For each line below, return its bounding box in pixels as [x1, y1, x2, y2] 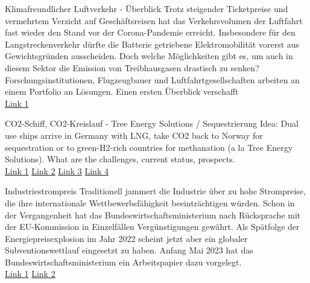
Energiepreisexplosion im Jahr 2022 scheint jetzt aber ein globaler [5, 232, 248, 244]
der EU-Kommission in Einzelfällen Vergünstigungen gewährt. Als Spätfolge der [5, 220, 300, 233]
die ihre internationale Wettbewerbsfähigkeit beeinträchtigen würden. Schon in [5, 196, 295, 209]
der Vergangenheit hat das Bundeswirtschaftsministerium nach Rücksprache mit [5, 208, 301, 221]
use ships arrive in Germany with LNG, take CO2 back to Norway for [5, 129, 263, 141]
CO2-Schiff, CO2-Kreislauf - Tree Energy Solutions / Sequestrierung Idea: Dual [5, 117, 299, 130]
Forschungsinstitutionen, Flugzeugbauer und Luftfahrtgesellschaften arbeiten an [5, 73, 300, 86]
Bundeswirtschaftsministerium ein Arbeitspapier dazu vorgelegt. [5, 255, 242, 268]
